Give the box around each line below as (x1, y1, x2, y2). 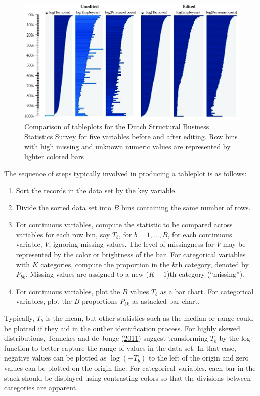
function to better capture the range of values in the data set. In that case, (4, 342, 236, 353)
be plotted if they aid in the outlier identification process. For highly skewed (4, 322, 240, 333)
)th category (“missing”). (166, 269, 244, 279)
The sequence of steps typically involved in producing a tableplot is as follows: (4, 168, 247, 178)
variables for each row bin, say (16, 229, 110, 239)
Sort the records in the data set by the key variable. (16, 185, 177, 196)
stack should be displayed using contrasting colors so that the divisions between (4, 372, 251, 383)
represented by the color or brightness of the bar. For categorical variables (16, 249, 246, 260)
